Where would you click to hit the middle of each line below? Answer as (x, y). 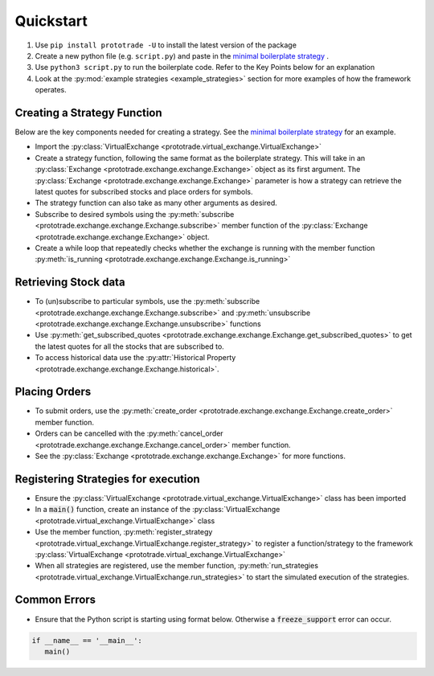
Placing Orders (53, 392)
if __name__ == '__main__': (87, 640)
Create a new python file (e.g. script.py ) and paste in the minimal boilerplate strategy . (182, 55)
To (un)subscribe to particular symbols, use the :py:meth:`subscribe (147, 301)
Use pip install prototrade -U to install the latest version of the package (166, 45)
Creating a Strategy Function (88, 113)
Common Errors (55, 600)
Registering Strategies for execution (107, 479)
